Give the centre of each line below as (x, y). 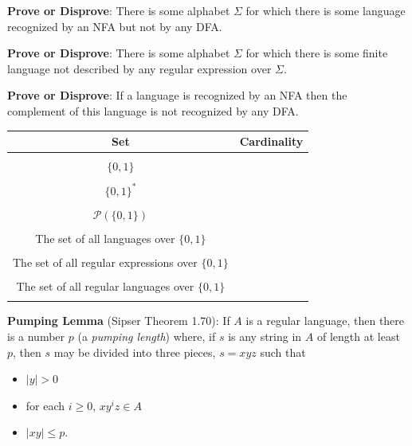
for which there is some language (326, 10)
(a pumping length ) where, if (147, 336)
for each (45, 405)
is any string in (265, 336)
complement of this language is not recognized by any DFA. (153, 110)
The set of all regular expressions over (105, 262)
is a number (36, 336)
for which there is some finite (317, 53)
